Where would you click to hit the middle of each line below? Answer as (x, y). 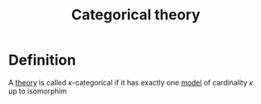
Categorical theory (136, 15)
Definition (42, 60)
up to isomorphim (38, 91)
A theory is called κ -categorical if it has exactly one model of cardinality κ (131, 82)
